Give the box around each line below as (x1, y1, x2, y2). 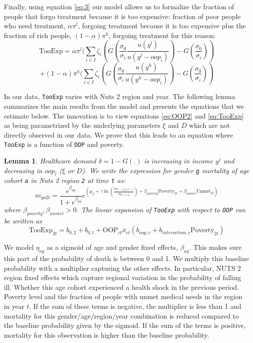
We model (4, 242, 34, 252)
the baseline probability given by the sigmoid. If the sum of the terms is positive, (4, 320, 246, 330)
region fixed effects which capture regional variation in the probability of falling (4, 272, 241, 282)
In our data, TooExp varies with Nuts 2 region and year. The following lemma (4, 91, 235, 101)
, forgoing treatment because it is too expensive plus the (78, 20, 246, 31)
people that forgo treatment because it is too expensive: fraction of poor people (4, 11, 241, 21)
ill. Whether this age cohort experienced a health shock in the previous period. (4, 282, 239, 292)
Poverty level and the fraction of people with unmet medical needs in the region (4, 291, 243, 302)
